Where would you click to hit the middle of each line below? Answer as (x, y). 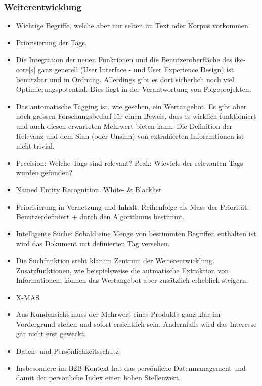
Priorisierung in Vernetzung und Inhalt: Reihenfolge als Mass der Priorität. (133, 206)
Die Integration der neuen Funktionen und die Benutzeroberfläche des (124, 59)
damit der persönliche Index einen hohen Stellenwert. (98, 378)
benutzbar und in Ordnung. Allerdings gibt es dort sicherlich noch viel (125, 79)
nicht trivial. (35, 146)
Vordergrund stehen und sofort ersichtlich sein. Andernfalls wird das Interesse (136, 324)
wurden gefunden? (44, 173)
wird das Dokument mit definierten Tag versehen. (93, 243)
